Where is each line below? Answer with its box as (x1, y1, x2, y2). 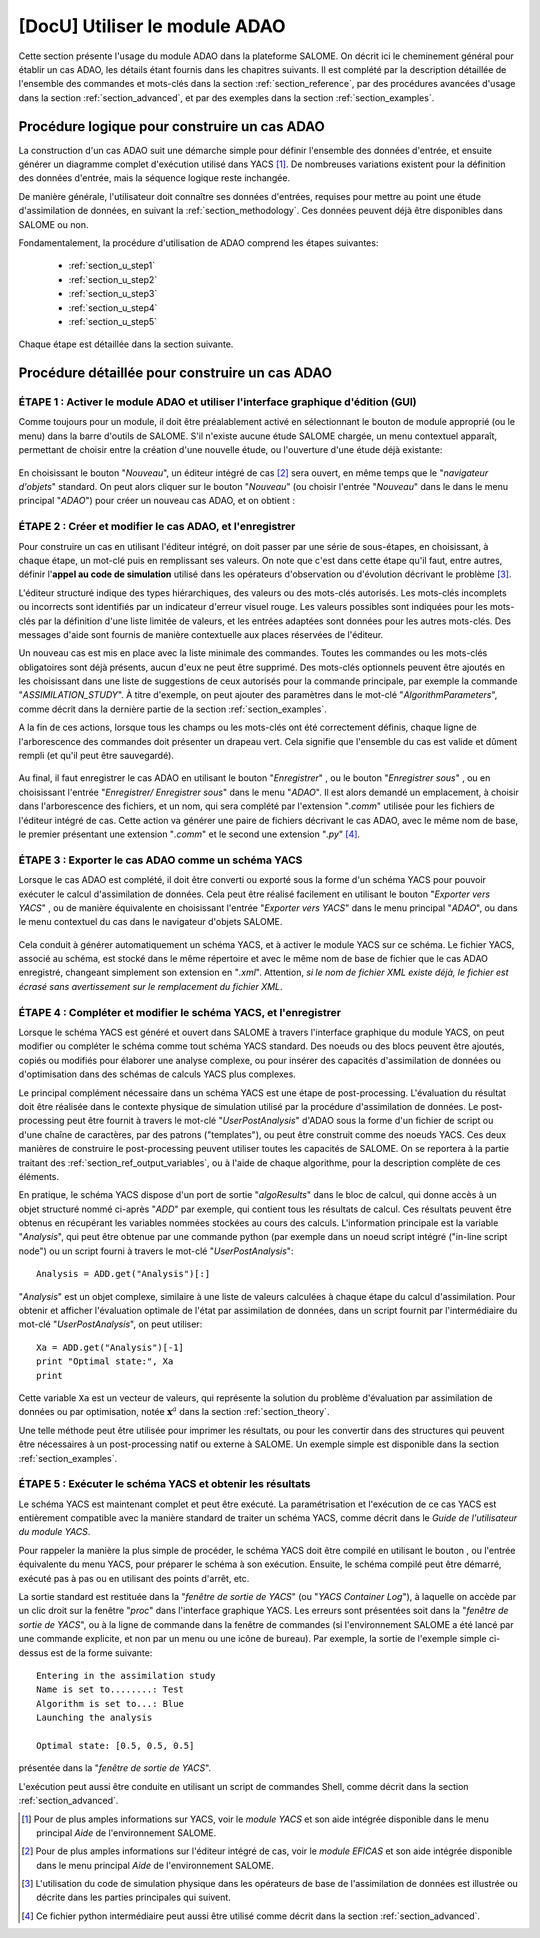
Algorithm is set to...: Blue (36, 1698, 185, 1709)
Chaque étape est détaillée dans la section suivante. (18, 338, 234, 350)
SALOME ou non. (18, 218, 89, 230)
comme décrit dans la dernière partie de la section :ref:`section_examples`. (18, 703, 327, 715)
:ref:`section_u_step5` (68, 315, 158, 327)
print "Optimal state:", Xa (36, 1356, 174, 1367)
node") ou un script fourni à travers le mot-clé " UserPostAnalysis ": (18, 1245, 294, 1257)
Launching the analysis (36, 1712, 153, 1724)
